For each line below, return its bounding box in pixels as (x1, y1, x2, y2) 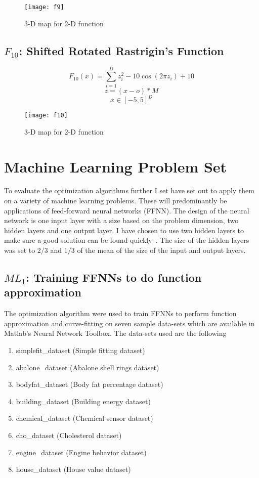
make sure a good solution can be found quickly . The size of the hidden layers (4, 235, 249, 245)
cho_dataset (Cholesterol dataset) (16, 429, 122, 440)
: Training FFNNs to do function (26, 270, 202, 285)
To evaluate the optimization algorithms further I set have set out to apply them (4, 185, 254, 196)
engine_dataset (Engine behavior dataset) (16, 447, 147, 457)
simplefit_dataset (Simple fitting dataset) (16, 344, 145, 355)
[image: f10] (24, 112, 68, 119)
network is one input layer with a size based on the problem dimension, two (4, 215, 239, 226)
